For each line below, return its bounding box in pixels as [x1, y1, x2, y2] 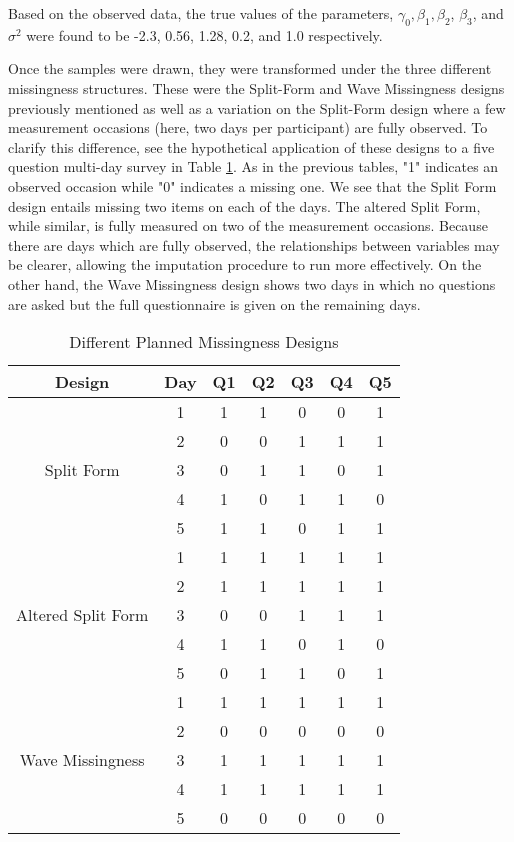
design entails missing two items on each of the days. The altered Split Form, [8, 195, 481, 216]
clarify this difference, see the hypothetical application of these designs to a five [8, 136, 495, 157]
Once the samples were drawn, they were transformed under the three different [8, 58, 492, 79]
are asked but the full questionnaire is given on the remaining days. [8, 293, 421, 314]
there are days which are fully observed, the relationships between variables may [8, 234, 500, 255]
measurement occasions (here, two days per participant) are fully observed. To [8, 117, 488, 138]
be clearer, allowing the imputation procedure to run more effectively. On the [8, 254, 482, 275]
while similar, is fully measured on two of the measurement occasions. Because [8, 215, 488, 236]
